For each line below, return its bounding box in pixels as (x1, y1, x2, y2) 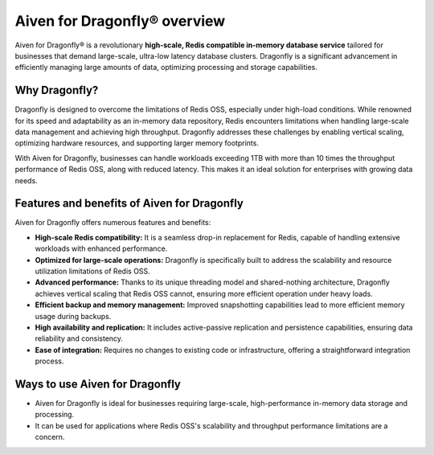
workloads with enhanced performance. (35, 244, 168, 253)
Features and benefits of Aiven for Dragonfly (14, 197, 244, 211)
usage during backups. (35, 311, 112, 321)
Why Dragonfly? (14, 84, 99, 97)
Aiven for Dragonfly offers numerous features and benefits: (14, 218, 211, 227)
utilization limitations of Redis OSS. (35, 266, 150, 277)
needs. (14, 175, 38, 185)
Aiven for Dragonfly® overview (14, 12, 226, 30)
